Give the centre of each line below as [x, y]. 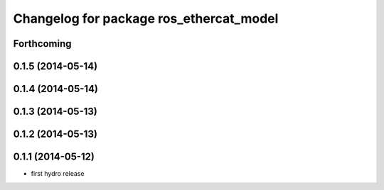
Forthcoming [42, 44]
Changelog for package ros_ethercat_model [146, 18]
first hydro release [58, 174]
